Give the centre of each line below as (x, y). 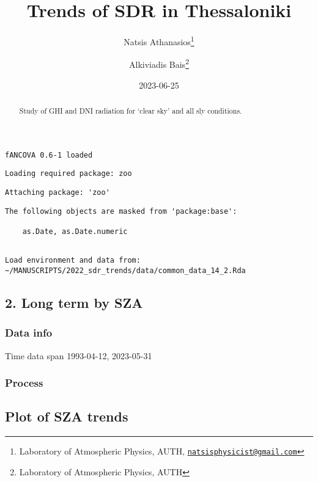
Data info (29, 333)
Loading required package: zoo (68, 174)
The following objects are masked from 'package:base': (121, 211)
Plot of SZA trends (67, 416)
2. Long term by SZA (74, 302)
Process (24, 383)
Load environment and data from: (73, 261)
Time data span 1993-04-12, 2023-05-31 (79, 355)
